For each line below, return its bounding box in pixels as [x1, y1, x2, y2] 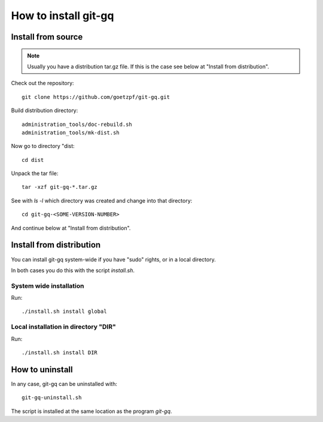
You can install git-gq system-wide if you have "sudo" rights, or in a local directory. [11, 255, 216, 263]
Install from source [11, 32, 83, 42]
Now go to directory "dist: [11, 143, 75, 150]
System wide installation [11, 282, 84, 290]
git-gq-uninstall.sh [22, 394, 82, 401]
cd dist [22, 156, 44, 163]
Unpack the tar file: [11, 170, 59, 177]
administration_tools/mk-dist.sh [22, 129, 120, 136]
